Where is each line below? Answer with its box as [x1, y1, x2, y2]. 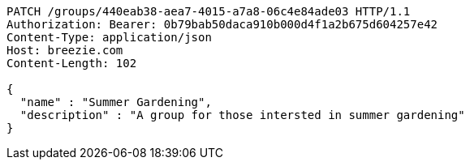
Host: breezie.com [6, 44, 123, 57]
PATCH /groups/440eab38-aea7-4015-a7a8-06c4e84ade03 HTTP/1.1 [6, 5, 411, 18]
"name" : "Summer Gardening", [19, 96, 212, 109]
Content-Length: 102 [6, 57, 137, 70]
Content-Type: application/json [6, 31, 212, 44]
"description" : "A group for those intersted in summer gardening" [19, 109, 465, 121]
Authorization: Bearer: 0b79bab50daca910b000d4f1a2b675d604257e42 [6, 18, 438, 31]
